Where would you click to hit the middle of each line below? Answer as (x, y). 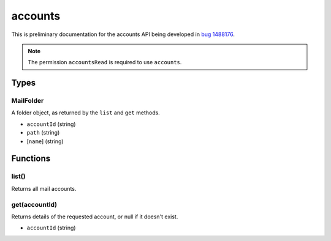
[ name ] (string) (45, 141)
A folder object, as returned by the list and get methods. (86, 113)
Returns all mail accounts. (44, 188)
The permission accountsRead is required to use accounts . (105, 62)
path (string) (43, 133)
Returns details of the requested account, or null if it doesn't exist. (95, 217)
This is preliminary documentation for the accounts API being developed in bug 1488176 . (123, 34)
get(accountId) (34, 204)
